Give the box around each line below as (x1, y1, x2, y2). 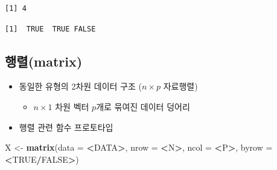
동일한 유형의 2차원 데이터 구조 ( (19, 80, 142, 93)
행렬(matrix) (5, 51, 83, 70)
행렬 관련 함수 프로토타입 (19, 120, 113, 133)
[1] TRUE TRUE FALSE (5, 24, 96, 33)
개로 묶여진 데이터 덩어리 (96, 100, 190, 113)
